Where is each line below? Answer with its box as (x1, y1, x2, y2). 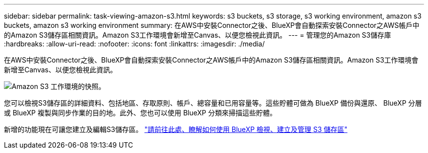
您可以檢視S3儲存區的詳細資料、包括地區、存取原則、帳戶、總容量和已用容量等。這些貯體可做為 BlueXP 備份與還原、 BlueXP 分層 (4, 99, 422, 107)
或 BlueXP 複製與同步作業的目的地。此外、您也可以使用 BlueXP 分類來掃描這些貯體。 (4, 109, 277, 117)
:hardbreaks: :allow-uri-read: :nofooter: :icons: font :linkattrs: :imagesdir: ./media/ (4, 40, 265, 48)
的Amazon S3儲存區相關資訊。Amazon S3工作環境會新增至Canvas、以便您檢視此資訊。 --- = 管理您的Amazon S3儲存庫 (4, 31, 391, 39)
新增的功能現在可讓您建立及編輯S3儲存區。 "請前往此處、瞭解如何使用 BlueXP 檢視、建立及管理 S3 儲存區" (4, 125, 348, 133)
